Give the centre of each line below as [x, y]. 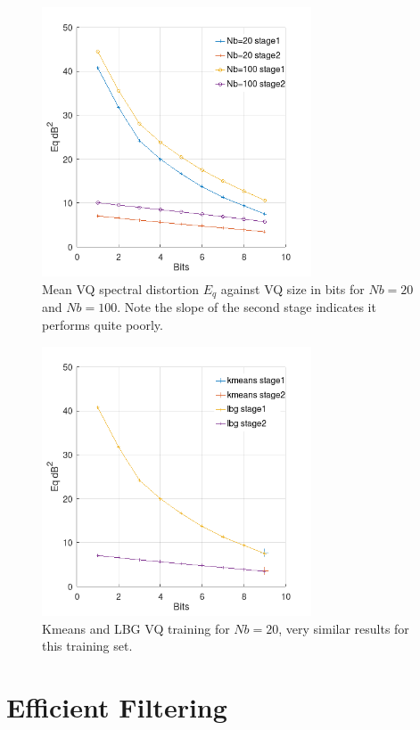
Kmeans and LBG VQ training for [136, 628]
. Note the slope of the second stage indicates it [247, 307]
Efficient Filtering [117, 706]
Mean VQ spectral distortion [121, 288]
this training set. [87, 646]
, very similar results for [344, 628]
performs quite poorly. [103, 324]
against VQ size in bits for [292, 288]
